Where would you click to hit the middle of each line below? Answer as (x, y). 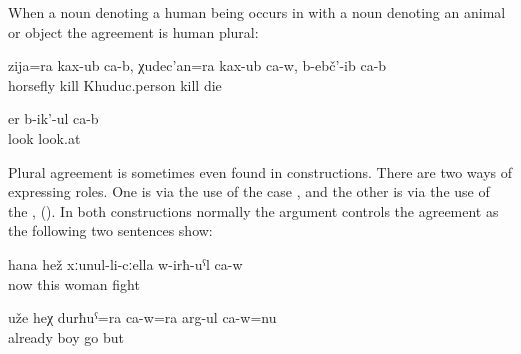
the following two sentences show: (110, 230)
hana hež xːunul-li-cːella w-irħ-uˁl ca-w (125, 263)
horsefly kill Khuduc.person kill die (115, 84)
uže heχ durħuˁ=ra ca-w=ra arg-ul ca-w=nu (142, 317)
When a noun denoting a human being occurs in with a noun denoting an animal (257, 12)
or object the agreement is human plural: (133, 31)
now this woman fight (74, 283)
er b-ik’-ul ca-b (53, 118)
